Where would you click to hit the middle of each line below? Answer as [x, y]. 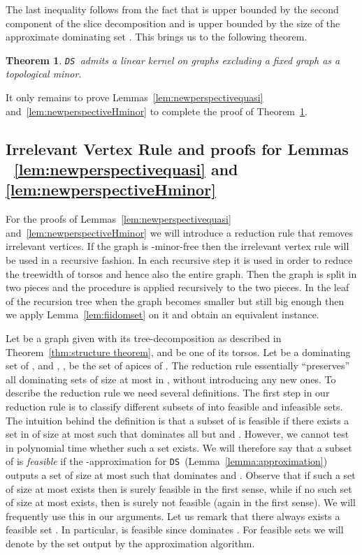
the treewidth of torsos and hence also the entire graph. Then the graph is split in [181, 273]
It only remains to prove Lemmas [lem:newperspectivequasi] [135, 97]
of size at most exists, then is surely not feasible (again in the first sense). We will [181, 502]
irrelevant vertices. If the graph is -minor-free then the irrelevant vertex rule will [178, 246]
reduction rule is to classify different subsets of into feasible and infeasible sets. [174, 406]
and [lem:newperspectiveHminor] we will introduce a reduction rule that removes [180, 232]
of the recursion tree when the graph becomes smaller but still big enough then [175, 301]
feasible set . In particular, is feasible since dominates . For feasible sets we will [175, 530]
